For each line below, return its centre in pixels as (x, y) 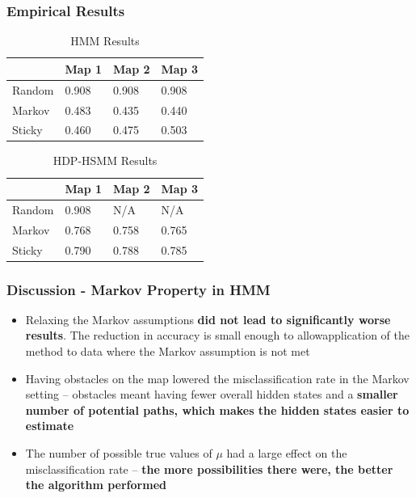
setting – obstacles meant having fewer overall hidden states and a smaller (212, 394)
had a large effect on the (287, 453)
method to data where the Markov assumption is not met (168, 351)
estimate (50, 426)
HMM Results (105, 41)
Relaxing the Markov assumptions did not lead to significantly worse (208, 319)
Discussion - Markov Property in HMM (139, 289)
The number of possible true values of (119, 453)
